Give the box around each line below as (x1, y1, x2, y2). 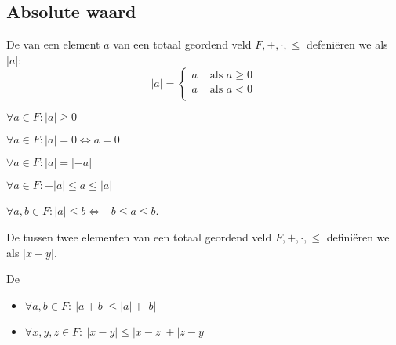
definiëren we (326, 228, 390, 245)
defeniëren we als (307, 36, 388, 53)
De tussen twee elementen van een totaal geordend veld (6, 228, 272, 245)
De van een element (6, 36, 100, 53)
